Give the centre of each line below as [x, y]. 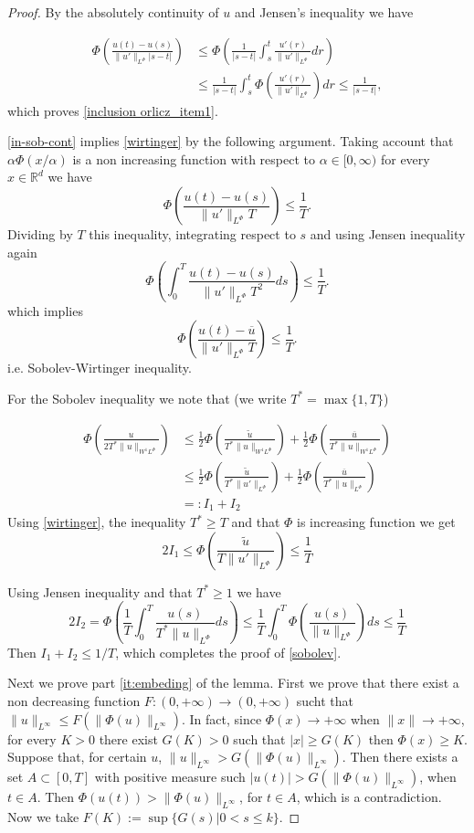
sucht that [325, 700]
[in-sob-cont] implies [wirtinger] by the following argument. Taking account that [231, 141]
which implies [45, 310]
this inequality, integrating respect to [192, 234]
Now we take [43, 816]
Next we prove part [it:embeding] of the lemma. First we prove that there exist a [233, 683]
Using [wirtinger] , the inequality [97, 522]
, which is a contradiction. [369, 797]
